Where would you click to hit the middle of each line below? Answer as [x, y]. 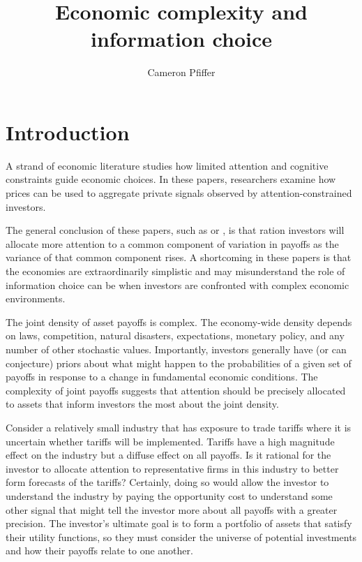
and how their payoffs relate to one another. [99, 550]
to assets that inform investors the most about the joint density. [142, 404]
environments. [36, 298]
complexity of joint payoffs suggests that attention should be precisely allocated [176, 390]
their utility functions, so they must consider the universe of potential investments [181, 537]
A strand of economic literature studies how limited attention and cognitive [167, 165]
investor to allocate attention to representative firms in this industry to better [172, 468]
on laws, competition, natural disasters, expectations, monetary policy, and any [175, 335]
